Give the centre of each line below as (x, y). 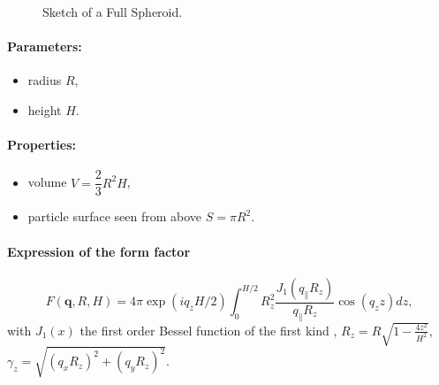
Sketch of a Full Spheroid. (113, 12)
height (45, 109)
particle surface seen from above (115, 216)
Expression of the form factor (99, 251)
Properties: (42, 145)
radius (45, 80)
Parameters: (45, 46)
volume (47, 182)
